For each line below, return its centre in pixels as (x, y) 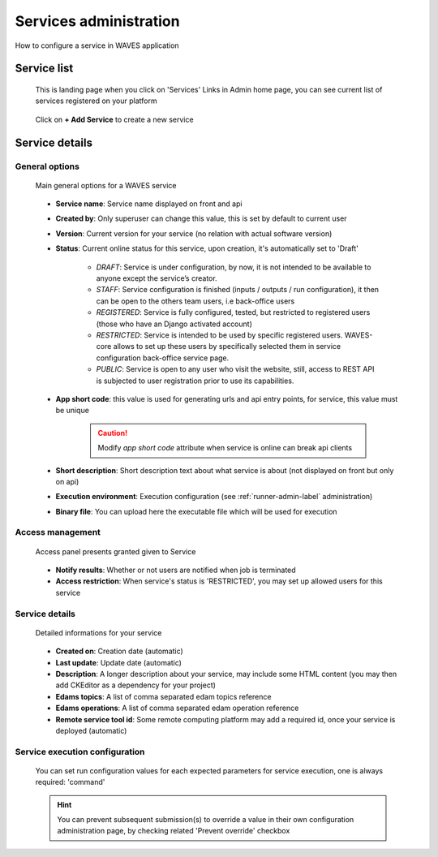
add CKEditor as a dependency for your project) (136, 685)
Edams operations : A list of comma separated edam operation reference (177, 708)
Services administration (97, 21)
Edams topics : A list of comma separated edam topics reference (163, 696)
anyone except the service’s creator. (157, 278)
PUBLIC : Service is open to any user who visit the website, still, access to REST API (235, 369)
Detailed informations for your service (99, 632)
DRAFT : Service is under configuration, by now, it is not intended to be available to (234, 267)
